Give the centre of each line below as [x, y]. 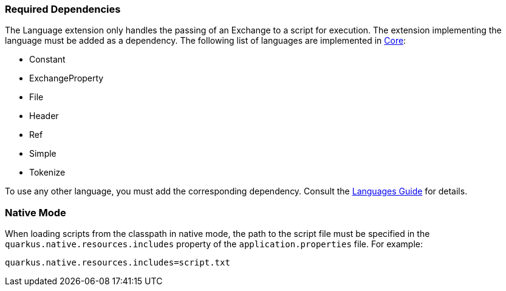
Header [44, 116]
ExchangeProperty [67, 78]
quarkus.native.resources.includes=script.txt [118, 263]
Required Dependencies [63, 9]
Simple [43, 154]
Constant [47, 60]
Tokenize [47, 173]
